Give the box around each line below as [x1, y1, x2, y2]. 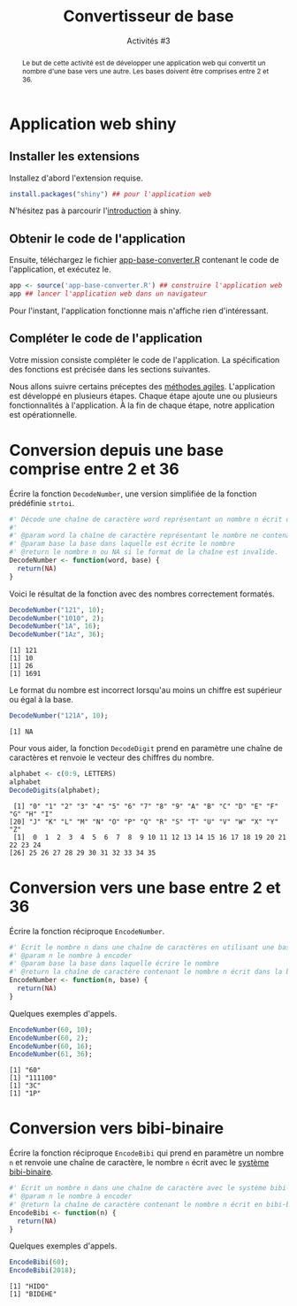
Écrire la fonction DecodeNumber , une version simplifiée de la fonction [9, 488, 257, 499]
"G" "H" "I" [9, 810, 53, 818]
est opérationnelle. [9, 409, 78, 419]
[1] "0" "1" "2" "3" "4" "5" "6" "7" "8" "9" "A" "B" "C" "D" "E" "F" [12, 802, 278, 810]
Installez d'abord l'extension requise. [9, 173, 143, 183]
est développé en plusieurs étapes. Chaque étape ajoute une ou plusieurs [9, 390, 278, 401]
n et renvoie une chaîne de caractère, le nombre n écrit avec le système [9, 1157, 270, 1168]
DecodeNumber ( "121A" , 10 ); [9, 711, 109, 720]
